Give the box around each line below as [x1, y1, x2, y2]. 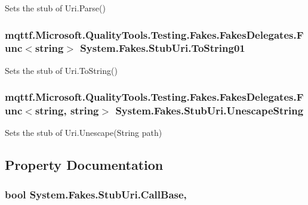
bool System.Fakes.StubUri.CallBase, [5, 187, 187, 201]
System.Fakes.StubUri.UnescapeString [115, 103, 304, 118]
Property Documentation [5, 156, 164, 174]
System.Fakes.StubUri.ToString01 [80, 41, 245, 55]
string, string [35, 103, 99, 118]
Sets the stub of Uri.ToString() [5, 64, 118, 76]
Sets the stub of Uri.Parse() [5, 2, 106, 14]
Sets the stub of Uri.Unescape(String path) [5, 126, 162, 139]
